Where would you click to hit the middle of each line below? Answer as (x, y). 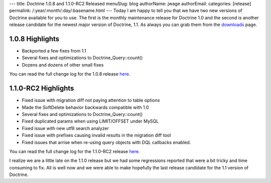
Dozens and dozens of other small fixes (63, 64)
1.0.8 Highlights (34, 39)
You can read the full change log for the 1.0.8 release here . (70, 74)
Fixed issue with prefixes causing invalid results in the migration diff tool (96, 135)
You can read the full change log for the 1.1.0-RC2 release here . (75, 151)
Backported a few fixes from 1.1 (54, 51)
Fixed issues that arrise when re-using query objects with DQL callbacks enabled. (106, 142)
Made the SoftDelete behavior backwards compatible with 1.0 (85, 107)
